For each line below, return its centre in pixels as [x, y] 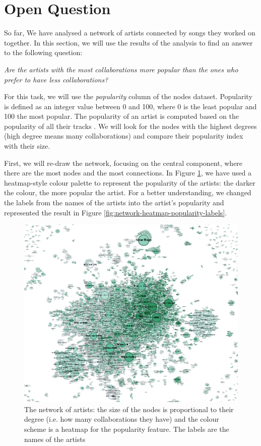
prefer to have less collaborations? [56, 79]
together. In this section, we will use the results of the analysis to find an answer [128, 42]
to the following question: [43, 52]
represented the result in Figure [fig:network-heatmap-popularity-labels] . [116, 212]
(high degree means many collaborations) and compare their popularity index [124, 136]
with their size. [27, 146]
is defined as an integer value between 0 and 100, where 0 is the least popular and [130, 106]
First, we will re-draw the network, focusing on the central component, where [123, 163]
